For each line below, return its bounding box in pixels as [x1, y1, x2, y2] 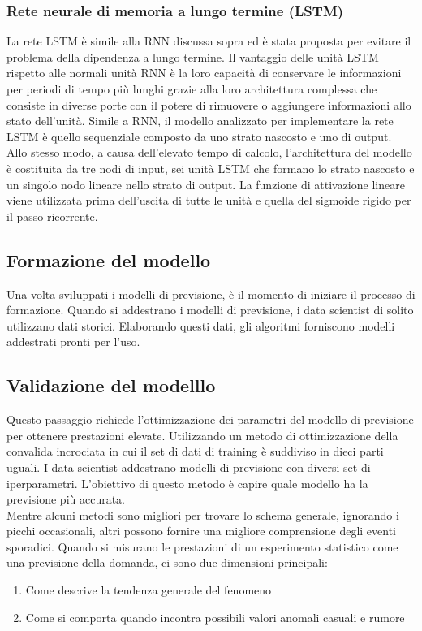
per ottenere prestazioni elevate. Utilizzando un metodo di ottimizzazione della [6, 426, 398, 443]
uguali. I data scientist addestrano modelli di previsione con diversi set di [6, 458, 371, 475]
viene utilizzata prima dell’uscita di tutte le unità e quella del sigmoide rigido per [6, 192, 411, 209]
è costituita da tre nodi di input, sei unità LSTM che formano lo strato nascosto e [6, 159, 415, 176]
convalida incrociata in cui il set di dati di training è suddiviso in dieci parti [6, 443, 384, 460]
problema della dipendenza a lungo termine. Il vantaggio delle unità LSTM [6, 48, 379, 65]
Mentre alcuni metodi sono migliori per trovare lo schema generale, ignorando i [6, 506, 399, 523]
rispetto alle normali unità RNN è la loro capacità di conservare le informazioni [6, 64, 402, 81]
